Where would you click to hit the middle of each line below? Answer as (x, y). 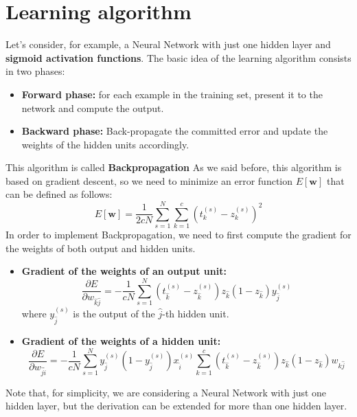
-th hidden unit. (196, 313)
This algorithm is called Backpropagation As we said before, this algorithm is (174, 167)
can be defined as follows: (59, 194)
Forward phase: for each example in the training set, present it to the (172, 94)
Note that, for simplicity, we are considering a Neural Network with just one (166, 392)
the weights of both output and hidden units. (101, 248)
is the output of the (114, 313)
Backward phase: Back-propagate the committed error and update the (175, 131)
